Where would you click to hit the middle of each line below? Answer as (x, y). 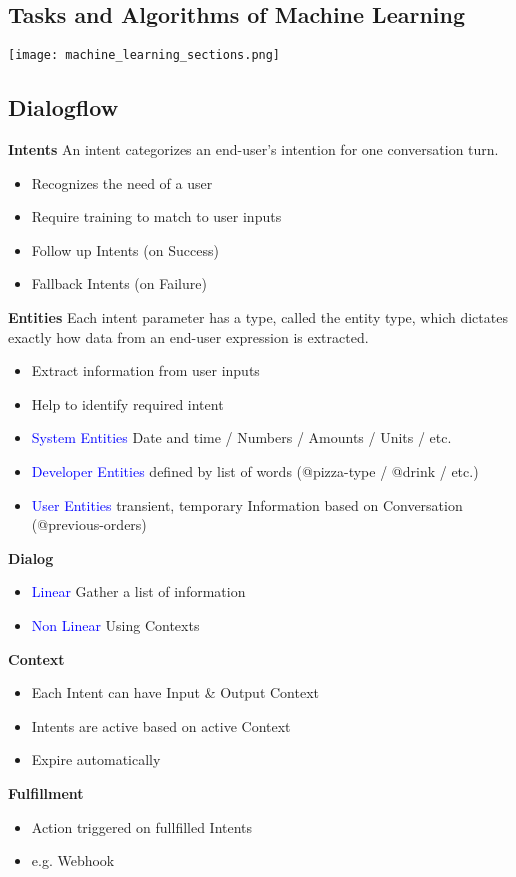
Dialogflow (63, 107)
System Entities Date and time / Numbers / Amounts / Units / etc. (241, 437)
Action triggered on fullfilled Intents (142, 826)
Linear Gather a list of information (138, 591)
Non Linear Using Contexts (115, 624)
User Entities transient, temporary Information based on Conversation (247, 504)
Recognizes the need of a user (122, 182)
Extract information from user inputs (145, 370)
